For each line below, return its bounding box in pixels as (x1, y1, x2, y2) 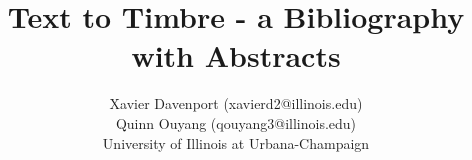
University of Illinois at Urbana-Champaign (102, 132, 370, 153)
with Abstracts (131, 35, 341, 76)
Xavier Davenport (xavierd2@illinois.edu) (109, 93, 363, 114)
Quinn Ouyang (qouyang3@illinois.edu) (115, 112, 357, 133)
